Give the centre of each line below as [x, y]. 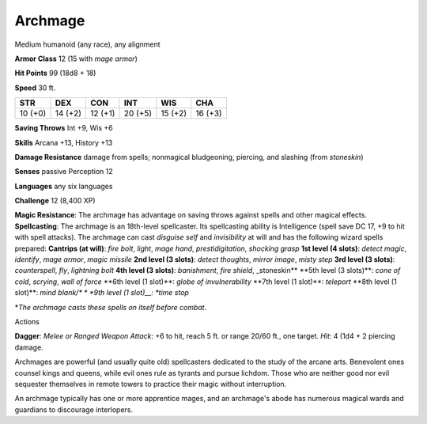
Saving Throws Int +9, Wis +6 [64, 128]
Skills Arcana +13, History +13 [64, 142]
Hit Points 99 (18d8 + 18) [55, 73]
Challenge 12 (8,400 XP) [55, 201]
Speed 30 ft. [35, 88]
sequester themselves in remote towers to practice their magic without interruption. [151, 384]
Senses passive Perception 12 [64, 172]
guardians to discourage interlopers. [74, 409]
